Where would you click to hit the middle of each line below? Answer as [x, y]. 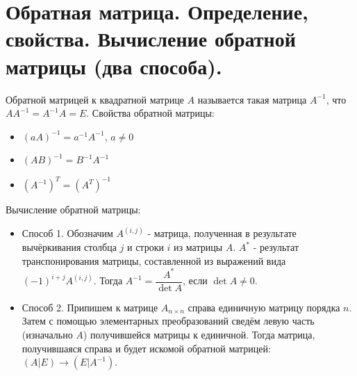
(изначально [47, 334]
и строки [145, 247]
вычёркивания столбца [69, 247]
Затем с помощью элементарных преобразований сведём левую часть [168, 321]
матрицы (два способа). [114, 66]
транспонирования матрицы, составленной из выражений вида [154, 260]
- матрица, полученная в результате [222, 233]
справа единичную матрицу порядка [264, 307]
